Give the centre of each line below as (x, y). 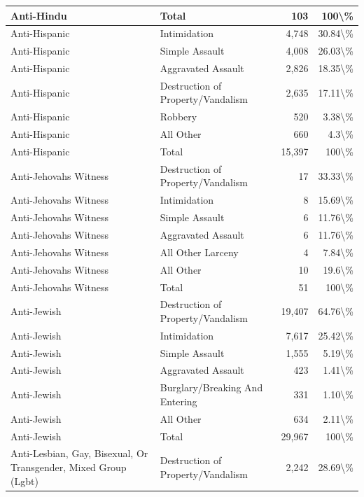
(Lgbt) (24, 481)
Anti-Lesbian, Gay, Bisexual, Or (79, 453)
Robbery (178, 117)
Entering (178, 401)
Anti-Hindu (39, 15)
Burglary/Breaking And (211, 387)
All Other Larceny (199, 252)
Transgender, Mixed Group (69, 467)
